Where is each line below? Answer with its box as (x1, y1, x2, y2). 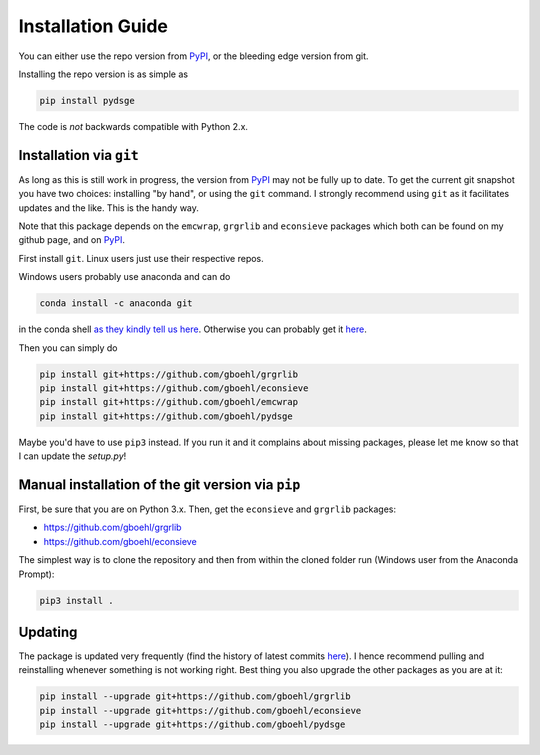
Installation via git (18, 146, 139, 164)
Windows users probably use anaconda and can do (18, 271, 231, 283)
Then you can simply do (18, 341, 118, 354)
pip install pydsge (39, 95, 135, 106)
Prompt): (18, 568, 55, 580)
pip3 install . (39, 595, 114, 606)
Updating (18, 623, 78, 640)
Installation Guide (18, 15, 169, 37)
